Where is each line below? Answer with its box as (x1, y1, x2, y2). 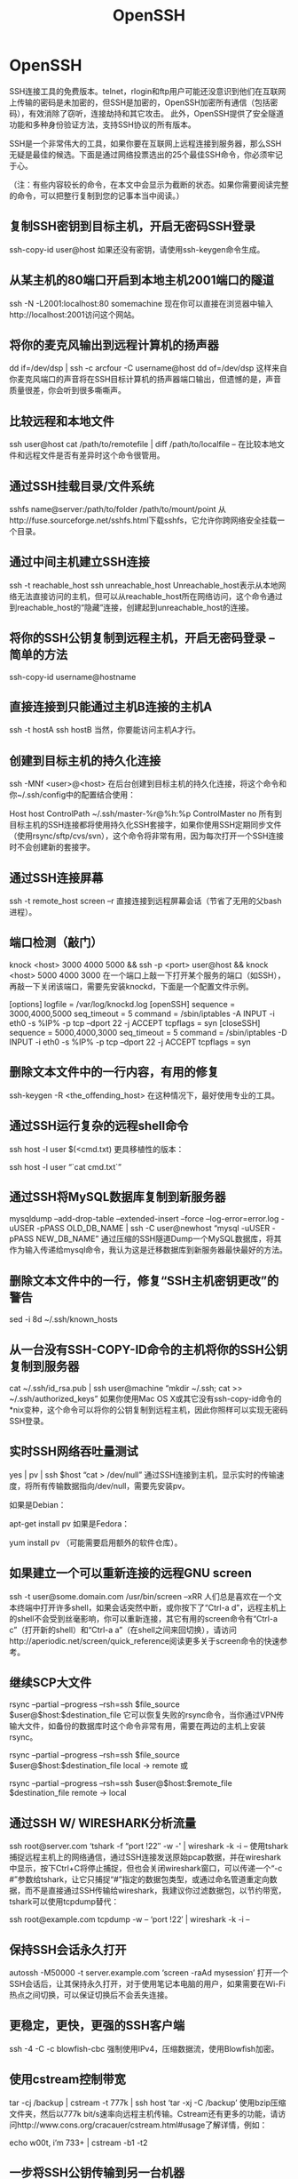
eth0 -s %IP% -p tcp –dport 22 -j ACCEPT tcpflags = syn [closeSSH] (9, 1017, 261, 1028)
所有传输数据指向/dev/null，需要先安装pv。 (32, 1480, 191, 1491)
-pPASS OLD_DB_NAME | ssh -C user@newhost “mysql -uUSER (36, 1223, 271, 1234)
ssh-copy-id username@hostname (9, 671, 137, 682)
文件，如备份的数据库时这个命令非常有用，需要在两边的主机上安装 (24, 1721, 266, 1732)
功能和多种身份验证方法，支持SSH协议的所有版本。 (9, 119, 197, 130)
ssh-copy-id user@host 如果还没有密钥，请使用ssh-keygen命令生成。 (9, 244, 265, 254)
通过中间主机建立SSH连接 (9, 555, 151, 570)
